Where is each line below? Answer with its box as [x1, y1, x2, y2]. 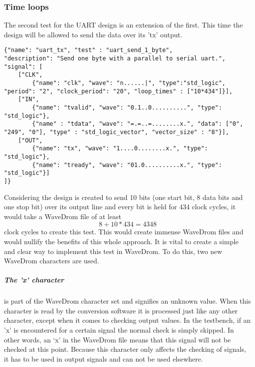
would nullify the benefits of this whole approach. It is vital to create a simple [4, 236, 239, 246]
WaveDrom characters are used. [4, 255, 99, 266]
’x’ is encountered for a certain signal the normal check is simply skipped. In [4, 325, 234, 335]
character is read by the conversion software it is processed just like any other [4, 305, 238, 315]
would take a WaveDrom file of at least [4, 211, 122, 221]
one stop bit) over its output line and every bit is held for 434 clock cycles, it [4, 201, 236, 212]
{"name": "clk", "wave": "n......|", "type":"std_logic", [32, 80, 226, 87]
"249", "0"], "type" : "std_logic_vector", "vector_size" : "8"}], [4, 128, 229, 136]
